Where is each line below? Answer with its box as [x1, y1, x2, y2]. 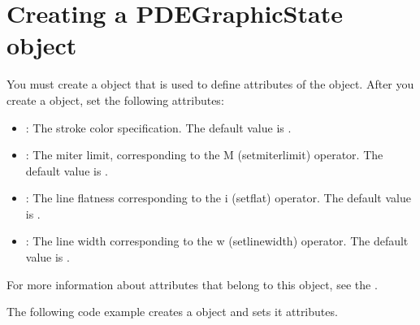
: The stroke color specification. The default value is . [25, 119, 292, 136]
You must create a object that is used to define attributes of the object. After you [6, 76, 414, 93]
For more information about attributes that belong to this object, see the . [6, 275, 378, 292]
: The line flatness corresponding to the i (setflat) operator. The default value [25, 189, 411, 206]
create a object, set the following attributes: [6, 91, 224, 108]
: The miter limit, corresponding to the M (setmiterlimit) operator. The [25, 146, 383, 163]
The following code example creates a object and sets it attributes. [6, 303, 338, 320]
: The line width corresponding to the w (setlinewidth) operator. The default [25, 232, 409, 249]
